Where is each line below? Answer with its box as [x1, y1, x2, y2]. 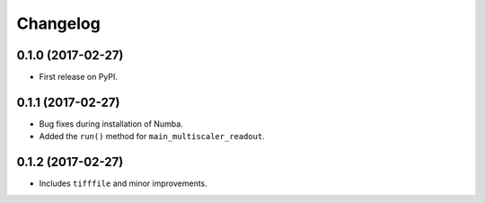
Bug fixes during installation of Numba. [39, 118, 183, 129]
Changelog [16, 13, 101, 33]
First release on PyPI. [39, 72, 119, 83]
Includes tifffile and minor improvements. [39, 178, 208, 189]
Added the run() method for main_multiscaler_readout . [39, 131, 265, 142]
